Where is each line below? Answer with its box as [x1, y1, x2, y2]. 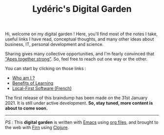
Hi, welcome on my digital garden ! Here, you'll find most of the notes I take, [5, 31, 158, 37]
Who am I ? [12, 75, 35, 81]
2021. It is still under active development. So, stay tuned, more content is [5, 100, 153, 106]
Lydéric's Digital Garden [32, 3, 132, 15]
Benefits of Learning [12, 80, 54, 86]
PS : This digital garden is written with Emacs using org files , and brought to [5, 119, 159, 125]
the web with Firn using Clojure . [5, 125, 69, 131]
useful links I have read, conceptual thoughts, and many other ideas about [5, 36, 154, 42]
